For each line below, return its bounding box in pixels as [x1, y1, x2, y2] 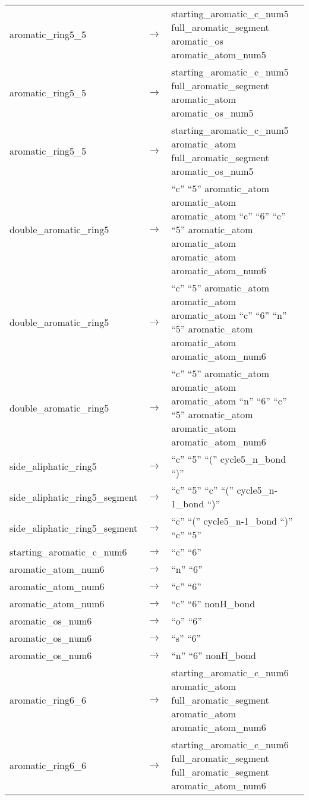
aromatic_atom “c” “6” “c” [171, 209, 286, 222]
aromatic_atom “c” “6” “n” [171, 308, 287, 322]
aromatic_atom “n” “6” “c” [171, 394, 287, 407]
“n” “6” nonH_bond [171, 648, 256, 662]
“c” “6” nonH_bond [171, 597, 256, 610]
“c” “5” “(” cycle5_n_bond [171, 452, 286, 466]
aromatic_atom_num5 [171, 48, 266, 61]
